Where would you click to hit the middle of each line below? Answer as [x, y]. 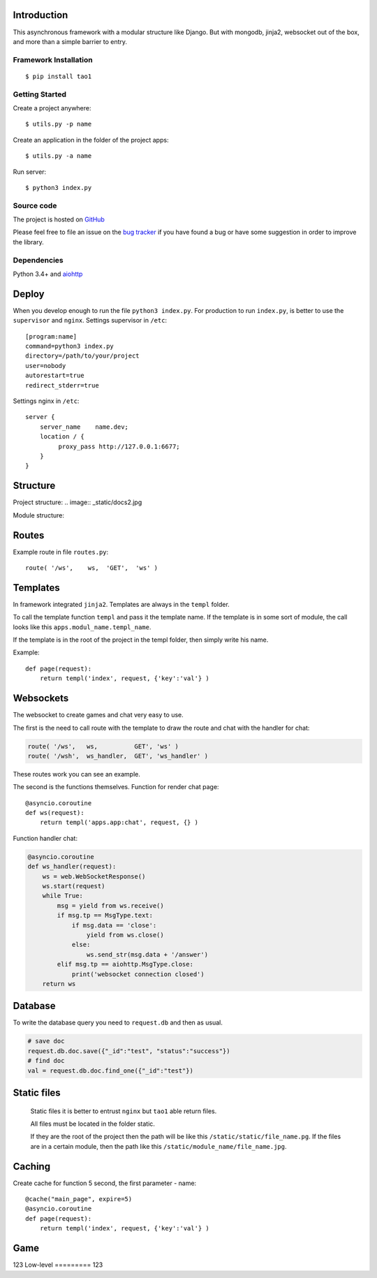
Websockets [41, 698]
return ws [59, 984]
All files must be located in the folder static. [93, 1124]
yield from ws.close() [125, 935]
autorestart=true [55, 376]
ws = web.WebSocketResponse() [94, 876]
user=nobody [46, 366]
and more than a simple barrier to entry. [70, 41]
